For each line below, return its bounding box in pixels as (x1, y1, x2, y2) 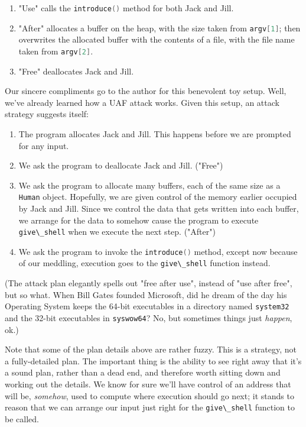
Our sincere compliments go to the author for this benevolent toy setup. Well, (5, 85, 287, 97)
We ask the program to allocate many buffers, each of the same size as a (18, 179, 281, 191)
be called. (5, 412, 39, 425)
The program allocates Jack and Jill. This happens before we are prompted (18, 127, 291, 140)
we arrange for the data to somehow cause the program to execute (18, 213, 259, 226)
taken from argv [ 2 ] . (18, 44, 93, 57)
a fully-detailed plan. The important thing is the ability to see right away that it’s (5, 354, 302, 367)
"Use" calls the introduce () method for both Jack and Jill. (18, 2, 234, 14)
